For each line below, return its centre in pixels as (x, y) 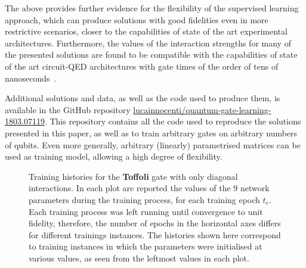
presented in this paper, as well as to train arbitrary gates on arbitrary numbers (151, 133)
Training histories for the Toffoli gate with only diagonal (133, 176)
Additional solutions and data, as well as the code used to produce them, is (143, 98)
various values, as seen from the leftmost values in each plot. (139, 258)
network (255, 188)
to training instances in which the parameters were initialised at (146, 246)
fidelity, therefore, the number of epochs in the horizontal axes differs (155, 223)
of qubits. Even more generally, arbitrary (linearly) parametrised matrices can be (153, 144)
